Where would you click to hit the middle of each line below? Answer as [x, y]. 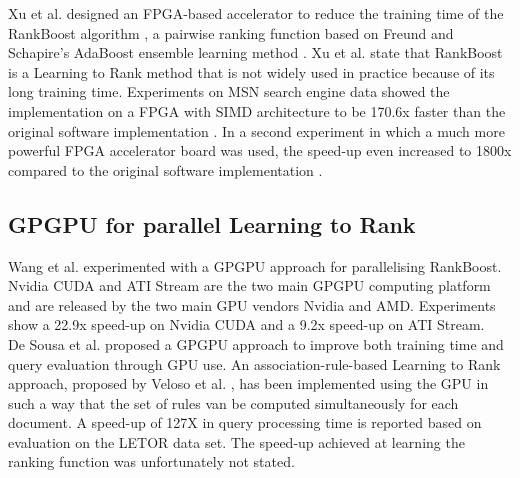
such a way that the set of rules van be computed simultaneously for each [233, 402]
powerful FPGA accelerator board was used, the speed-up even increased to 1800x [260, 150]
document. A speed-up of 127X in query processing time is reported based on [245, 422]
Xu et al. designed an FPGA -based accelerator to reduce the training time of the [256, 13]
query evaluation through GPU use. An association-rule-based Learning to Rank [254, 363]
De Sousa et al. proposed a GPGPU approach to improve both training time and [256, 343]
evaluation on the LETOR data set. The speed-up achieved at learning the [236, 441]
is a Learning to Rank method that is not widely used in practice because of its [251, 71]
